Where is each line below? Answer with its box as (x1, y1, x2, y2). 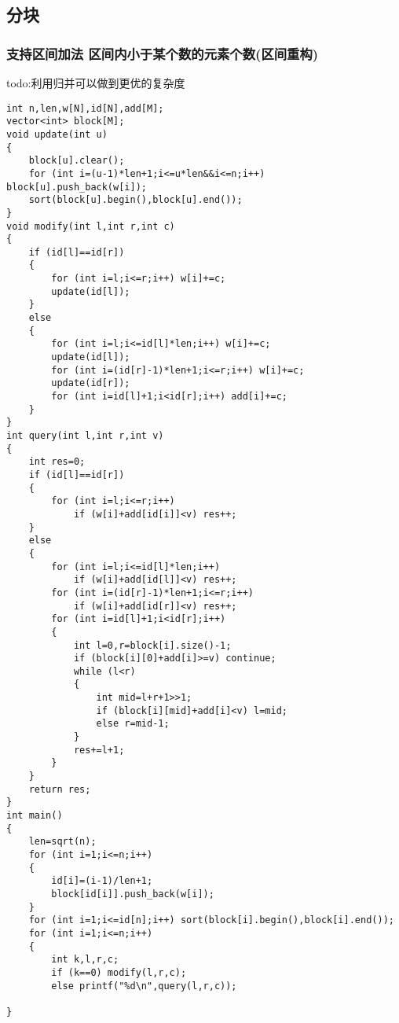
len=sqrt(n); (28, 836, 97, 848)
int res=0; (28, 456, 86, 468)
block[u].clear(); (28, 155, 125, 167)
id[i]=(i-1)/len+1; (51, 875, 153, 887)
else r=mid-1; (96, 718, 170, 730)
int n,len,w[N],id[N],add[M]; (6, 102, 164, 114)
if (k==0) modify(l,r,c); (51, 966, 187, 978)
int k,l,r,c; (51, 954, 119, 966)
